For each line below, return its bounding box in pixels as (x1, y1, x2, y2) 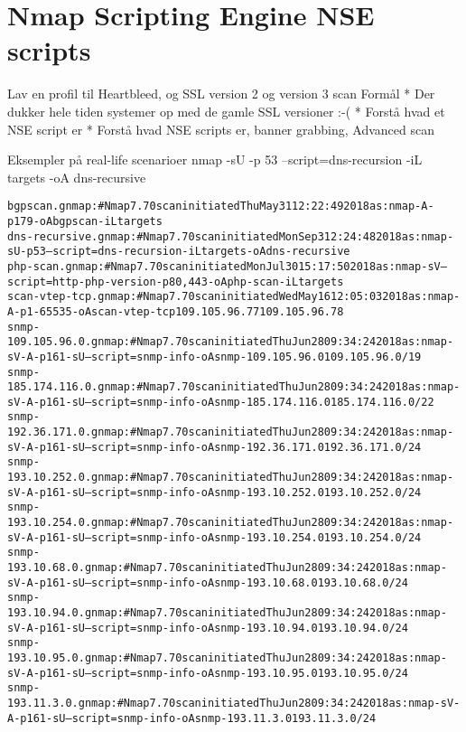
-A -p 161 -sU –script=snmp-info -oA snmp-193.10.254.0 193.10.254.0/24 (20, 530, 422, 544)
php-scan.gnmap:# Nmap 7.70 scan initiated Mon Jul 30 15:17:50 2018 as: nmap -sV (7, 259, 441, 273)
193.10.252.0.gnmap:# (7, 471, 137, 484)
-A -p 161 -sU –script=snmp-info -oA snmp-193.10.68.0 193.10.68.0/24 (20, 576, 408, 589)
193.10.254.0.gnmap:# (7, 516, 137, 530)
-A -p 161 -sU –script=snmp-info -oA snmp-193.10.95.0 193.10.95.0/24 (20, 666, 408, 680)
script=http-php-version (7, 275, 156, 288)
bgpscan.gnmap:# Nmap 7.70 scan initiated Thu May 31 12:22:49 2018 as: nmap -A (7, 200, 428, 213)
